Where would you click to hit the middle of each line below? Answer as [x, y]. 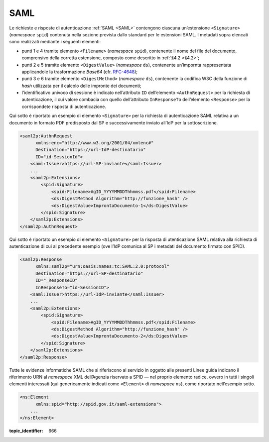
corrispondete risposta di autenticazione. [64, 107]
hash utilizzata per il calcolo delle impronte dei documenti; [81, 86]
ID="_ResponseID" [57, 280]
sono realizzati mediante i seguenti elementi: [55, 42]
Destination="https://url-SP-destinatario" [89, 273]
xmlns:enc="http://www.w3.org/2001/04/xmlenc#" [95, 143]
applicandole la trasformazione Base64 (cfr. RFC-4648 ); [80, 72]
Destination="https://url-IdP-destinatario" [91, 150]
